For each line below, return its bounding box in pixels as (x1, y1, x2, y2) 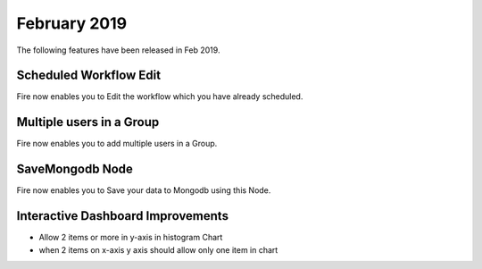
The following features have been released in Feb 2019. (16, 45, 220, 55)
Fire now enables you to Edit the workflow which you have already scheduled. (16, 91, 303, 102)
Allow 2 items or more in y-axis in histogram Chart (38, 232, 223, 243)
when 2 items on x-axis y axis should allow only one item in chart (38, 244, 278, 255)
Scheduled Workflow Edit (16, 68, 161, 83)
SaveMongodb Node (16, 162, 134, 177)
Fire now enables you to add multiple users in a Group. (16, 139, 218, 149)
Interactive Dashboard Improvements (16, 208, 229, 223)
